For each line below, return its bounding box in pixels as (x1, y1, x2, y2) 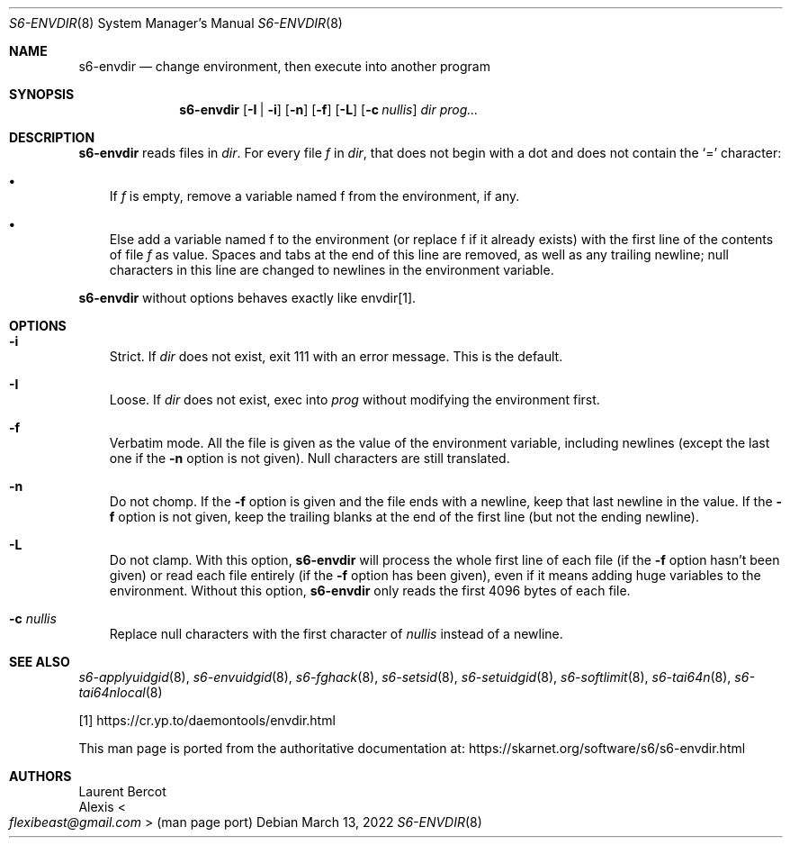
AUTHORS (9, 768, 72, 784)
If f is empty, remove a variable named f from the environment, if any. (109, 188, 520, 204)
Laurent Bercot (78, 784, 166, 799)
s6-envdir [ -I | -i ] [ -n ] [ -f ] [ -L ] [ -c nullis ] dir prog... (179, 102, 479, 117)
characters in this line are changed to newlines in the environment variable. (109, 262, 554, 277)
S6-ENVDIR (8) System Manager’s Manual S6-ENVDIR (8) (9, 15, 343, 31)
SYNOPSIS (9, 86, 75, 102)
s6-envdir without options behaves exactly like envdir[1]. (78, 290, 417, 305)
